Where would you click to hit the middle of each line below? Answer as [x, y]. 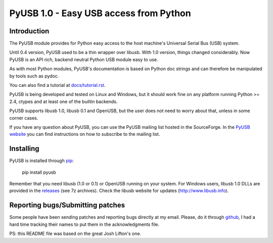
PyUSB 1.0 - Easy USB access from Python [100, 13]
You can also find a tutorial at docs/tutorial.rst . [57, 85]
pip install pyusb [39, 172]
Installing [25, 149]
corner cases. [24, 118]
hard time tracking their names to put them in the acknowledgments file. [84, 224]
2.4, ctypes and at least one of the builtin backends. [63, 102]
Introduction [29, 31]
